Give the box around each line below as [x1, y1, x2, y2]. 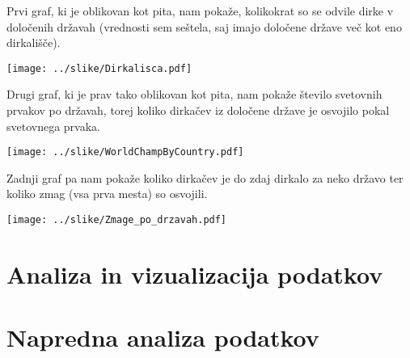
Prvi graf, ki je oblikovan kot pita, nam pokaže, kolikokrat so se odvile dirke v [6, 2, 394, 19]
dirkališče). [6, 34, 61, 51]
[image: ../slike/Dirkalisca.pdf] [6, 62, 192, 74]
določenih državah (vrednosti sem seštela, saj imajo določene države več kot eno [6, 18, 402, 35]
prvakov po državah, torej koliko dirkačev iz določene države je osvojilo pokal [6, 102, 390, 119]
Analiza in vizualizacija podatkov [6, 257, 383, 290]
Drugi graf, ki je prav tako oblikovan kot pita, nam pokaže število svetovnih [6, 86, 383, 103]
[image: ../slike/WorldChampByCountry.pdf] [6, 146, 244, 158]
